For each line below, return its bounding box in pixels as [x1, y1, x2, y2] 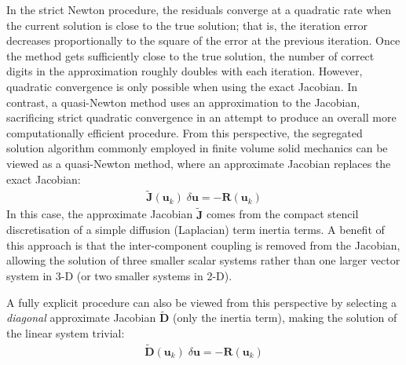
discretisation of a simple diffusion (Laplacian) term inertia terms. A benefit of [6, 221, 385, 238]
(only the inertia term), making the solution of [172, 309, 397, 326]
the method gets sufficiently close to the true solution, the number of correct [6, 47, 375, 64]
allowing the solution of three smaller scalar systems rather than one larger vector [6, 252, 401, 268]
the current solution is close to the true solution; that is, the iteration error [6, 16, 368, 33]
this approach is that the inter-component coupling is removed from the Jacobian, [6, 236, 401, 253]
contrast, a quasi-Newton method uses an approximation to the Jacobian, [6, 93, 360, 110]
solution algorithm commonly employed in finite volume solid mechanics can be [6, 140, 388, 156]
